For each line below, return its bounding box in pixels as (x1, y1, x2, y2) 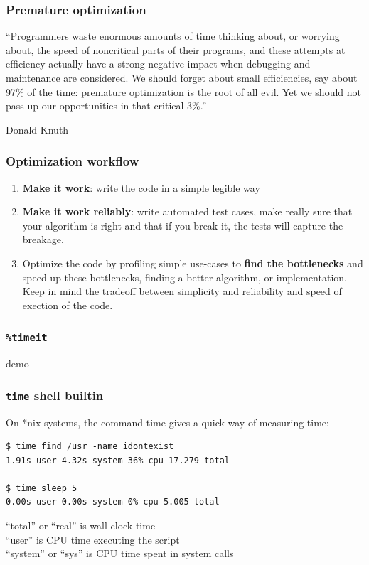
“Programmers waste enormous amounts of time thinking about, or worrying (6, 28, 340, 43)
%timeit (6, 332, 48, 344)
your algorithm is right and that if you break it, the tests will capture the (22, 217, 343, 232)
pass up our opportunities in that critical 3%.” (6, 98, 207, 113)
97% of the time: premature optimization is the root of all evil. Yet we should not (6, 84, 361, 99)
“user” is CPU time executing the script (6, 532, 180, 547)
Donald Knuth (6, 122, 69, 136)
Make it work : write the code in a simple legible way (22, 180, 260, 195)
